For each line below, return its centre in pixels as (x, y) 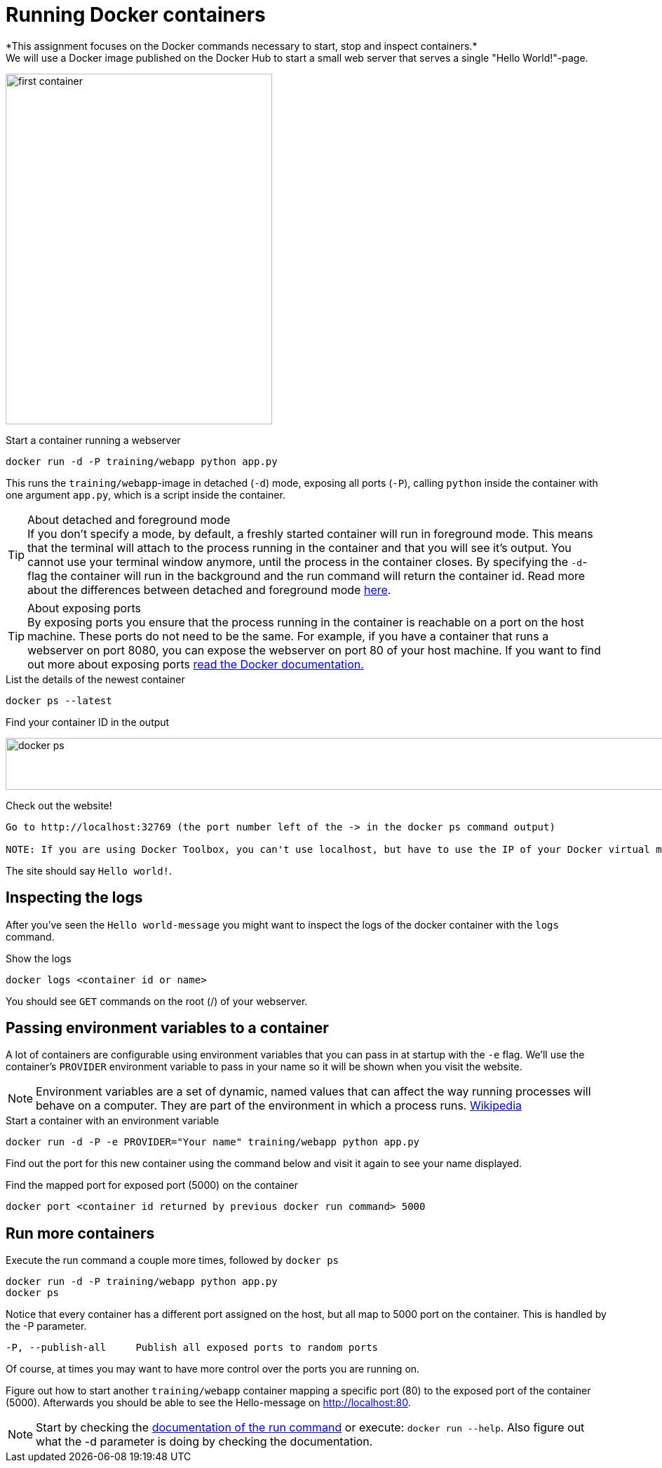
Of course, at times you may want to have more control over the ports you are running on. (213, 1369)
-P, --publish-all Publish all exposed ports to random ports (192, 1348)
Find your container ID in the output (88, 722)
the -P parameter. (46, 1326)
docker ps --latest (59, 700)
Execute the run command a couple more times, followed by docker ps (173, 1260)
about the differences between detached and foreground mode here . (209, 590)
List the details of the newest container (95, 679)
